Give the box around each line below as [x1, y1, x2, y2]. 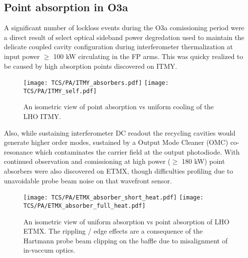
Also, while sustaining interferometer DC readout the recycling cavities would [4, 127, 236, 138]
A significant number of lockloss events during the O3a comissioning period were [4, 22, 245, 33]
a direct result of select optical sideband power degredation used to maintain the [4, 32, 245, 42]
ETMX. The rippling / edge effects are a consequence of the [23, 226, 203, 236]
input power [4, 51, 40, 61]
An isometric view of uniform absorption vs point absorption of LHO [23, 216, 229, 226]
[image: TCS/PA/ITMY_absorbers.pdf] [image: [23, 79, 169, 87]
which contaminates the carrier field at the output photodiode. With [35, 146, 240, 157]
